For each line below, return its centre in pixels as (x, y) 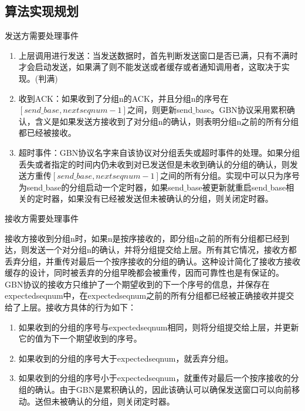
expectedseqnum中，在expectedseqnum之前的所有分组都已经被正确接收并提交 (150, 295)
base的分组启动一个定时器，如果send (115, 187)
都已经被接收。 (47, 133)
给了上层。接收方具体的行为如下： (70, 307)
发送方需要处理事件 (42, 36)
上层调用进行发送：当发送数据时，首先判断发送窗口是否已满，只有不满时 (158, 55)
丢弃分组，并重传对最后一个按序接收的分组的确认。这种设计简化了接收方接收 (152, 261)
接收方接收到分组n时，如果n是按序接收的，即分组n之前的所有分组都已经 (143, 238)
